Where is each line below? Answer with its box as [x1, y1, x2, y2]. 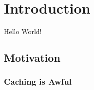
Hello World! [4, 26, 42, 36]
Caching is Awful [4, 75, 72, 88]
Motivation [4, 50, 60, 65]
